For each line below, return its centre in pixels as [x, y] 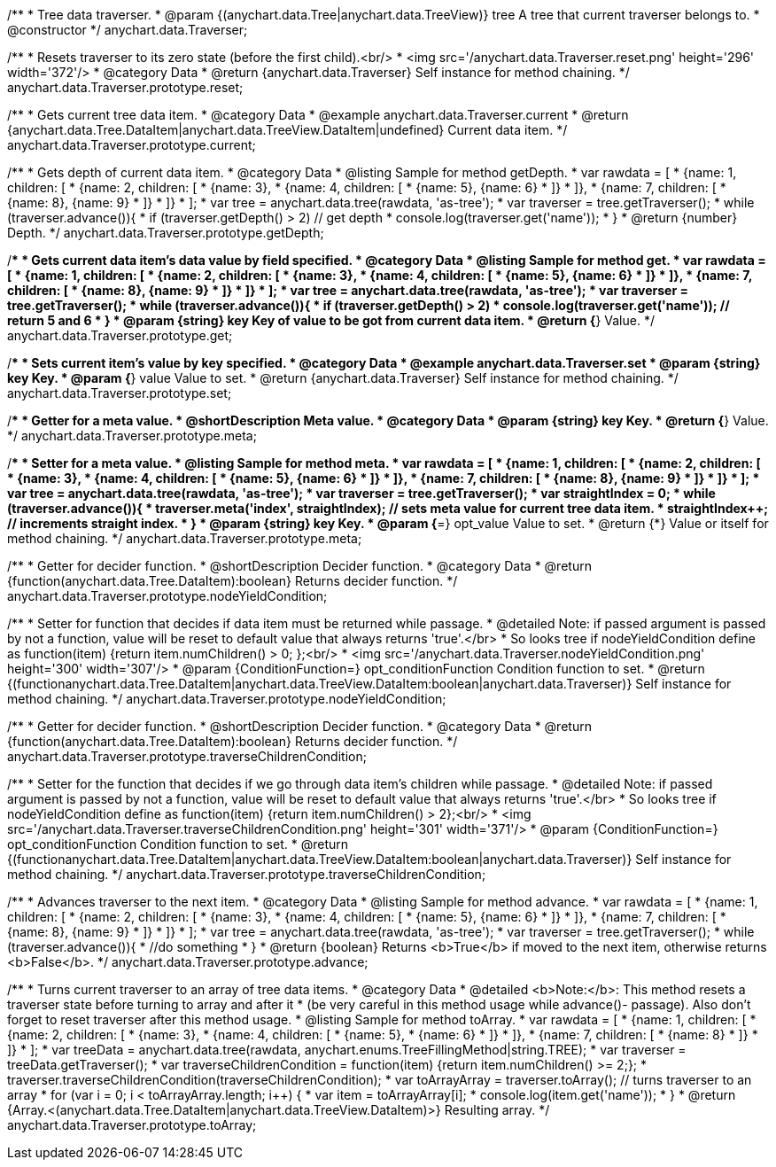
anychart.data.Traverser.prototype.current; [132, 145]
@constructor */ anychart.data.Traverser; [128, 30]
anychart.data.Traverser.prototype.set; [120, 393]
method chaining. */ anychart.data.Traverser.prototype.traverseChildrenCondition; [247, 874]
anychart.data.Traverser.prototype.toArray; [132, 1125]
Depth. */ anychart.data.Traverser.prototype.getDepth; [166, 233]
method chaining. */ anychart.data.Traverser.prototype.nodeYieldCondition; [227, 699]
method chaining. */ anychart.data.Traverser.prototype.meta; [185, 538]
